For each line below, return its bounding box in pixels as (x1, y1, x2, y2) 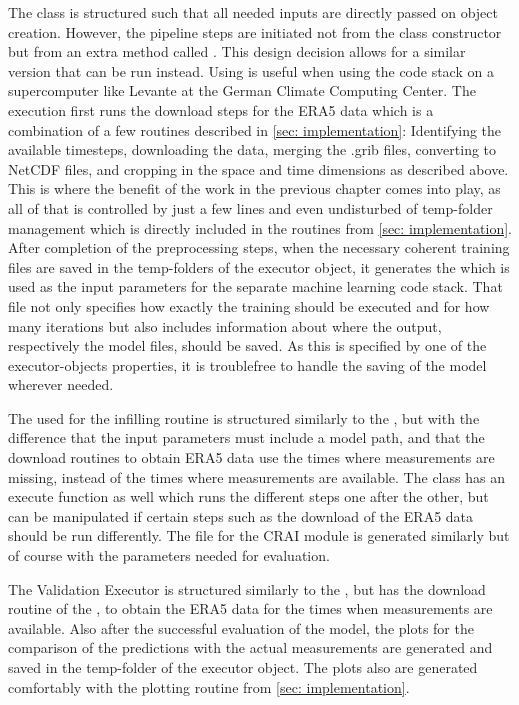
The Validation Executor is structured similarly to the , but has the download (8, 578, 486, 599)
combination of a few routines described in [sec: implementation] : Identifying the (8, 119, 502, 140)
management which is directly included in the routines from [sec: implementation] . (8, 217, 512, 238)
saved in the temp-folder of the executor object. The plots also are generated (8, 657, 478, 677)
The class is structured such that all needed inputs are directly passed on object (8, 2, 498, 22)
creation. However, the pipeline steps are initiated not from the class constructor (8, 21, 502, 42)
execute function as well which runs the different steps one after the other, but (8, 486, 489, 507)
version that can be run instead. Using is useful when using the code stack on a (8, 60, 494, 81)
